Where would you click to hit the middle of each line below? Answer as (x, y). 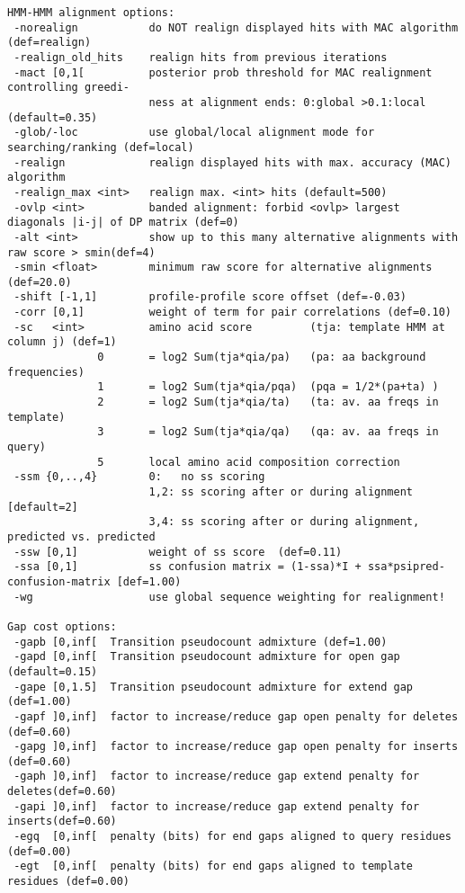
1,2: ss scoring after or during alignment (281, 492)
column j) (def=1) (62, 342)
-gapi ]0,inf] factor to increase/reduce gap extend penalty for (217, 806)
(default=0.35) (53, 117)
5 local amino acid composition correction (249, 462)
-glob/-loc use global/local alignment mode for (194, 133)
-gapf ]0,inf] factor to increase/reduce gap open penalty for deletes (236, 716)
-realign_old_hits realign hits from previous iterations (201, 57)
